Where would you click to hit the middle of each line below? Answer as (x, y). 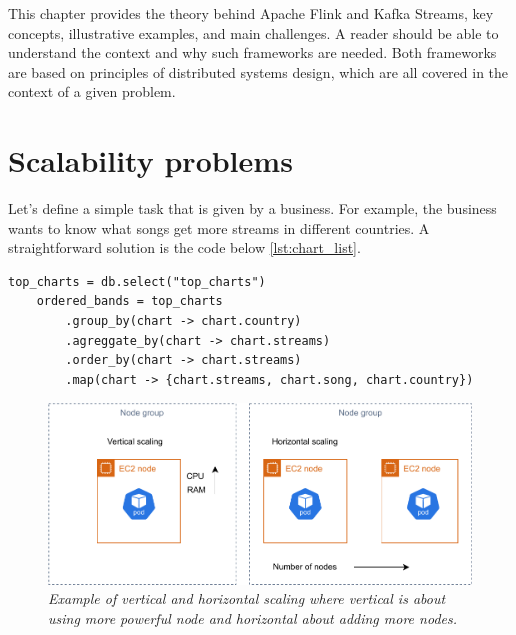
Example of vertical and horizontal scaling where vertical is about (247, 598)
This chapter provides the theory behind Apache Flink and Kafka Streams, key (251, 13)
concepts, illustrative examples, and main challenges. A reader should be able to (253, 32)
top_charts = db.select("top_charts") (137, 281)
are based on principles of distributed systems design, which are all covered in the (258, 71)
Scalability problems (150, 160)
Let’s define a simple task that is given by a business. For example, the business (252, 208)
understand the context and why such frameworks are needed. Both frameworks (252, 52)
